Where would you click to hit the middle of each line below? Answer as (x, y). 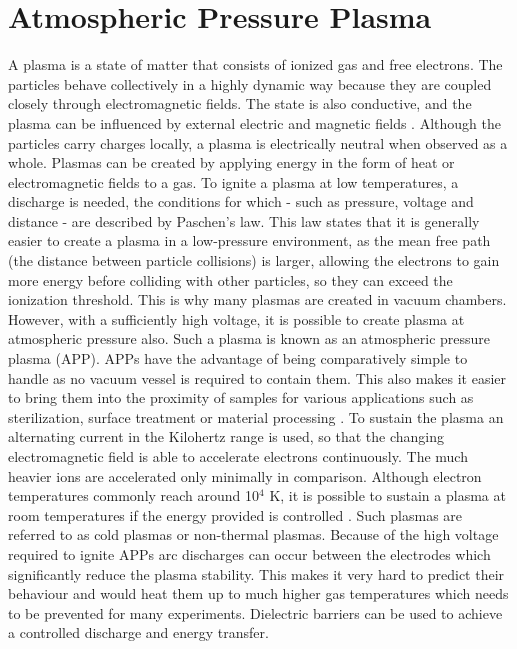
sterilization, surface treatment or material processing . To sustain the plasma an (256, 416)
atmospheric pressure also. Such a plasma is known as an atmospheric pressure (249, 338)
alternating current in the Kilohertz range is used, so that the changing (226, 436)
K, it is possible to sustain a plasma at (387, 495)
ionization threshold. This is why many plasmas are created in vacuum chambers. (257, 299)
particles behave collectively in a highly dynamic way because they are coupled (250, 83)
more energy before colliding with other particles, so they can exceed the (230, 279)
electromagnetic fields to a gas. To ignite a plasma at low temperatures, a (233, 181)
